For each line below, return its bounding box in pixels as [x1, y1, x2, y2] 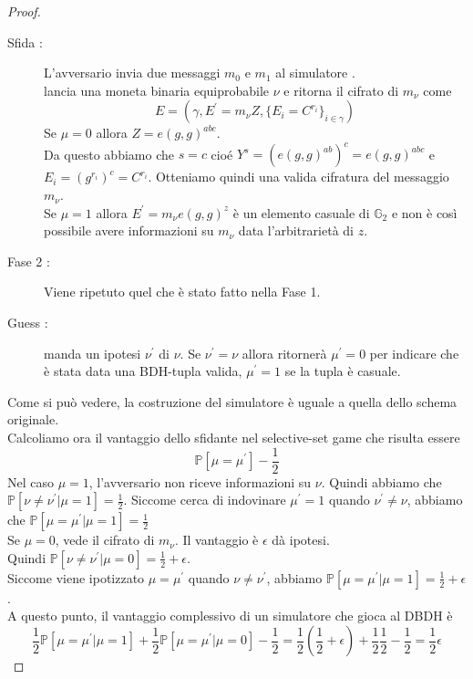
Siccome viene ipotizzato [7, 568, 145, 587]
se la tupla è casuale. [284, 361, 401, 381]
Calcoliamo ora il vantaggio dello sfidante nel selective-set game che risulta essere [7, 428, 460, 446]
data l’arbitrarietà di [238, 221, 355, 240]
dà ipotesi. [272, 530, 330, 549]
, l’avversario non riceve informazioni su [88, 472, 312, 491]
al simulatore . [275, 63, 355, 82]
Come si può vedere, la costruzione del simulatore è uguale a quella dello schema [7, 392, 458, 411]
